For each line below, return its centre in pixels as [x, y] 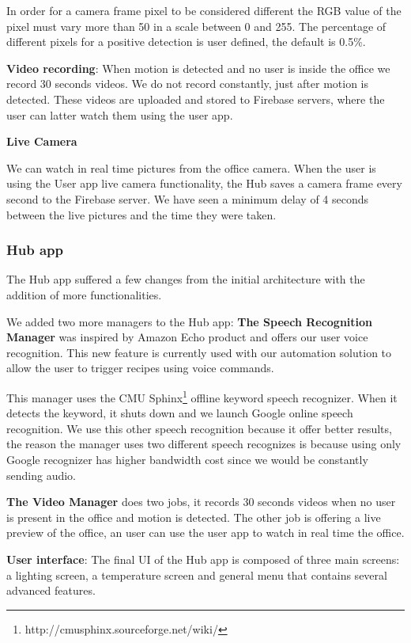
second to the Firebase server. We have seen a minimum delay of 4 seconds [188, 198]
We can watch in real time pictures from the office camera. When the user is [191, 167]
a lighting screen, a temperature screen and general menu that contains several [197, 575]
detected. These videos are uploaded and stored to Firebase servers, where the [196, 99]
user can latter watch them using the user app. [120, 114]
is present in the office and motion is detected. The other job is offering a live [194, 517]
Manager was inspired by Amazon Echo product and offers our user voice [187, 337]
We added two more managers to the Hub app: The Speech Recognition [190, 321]
